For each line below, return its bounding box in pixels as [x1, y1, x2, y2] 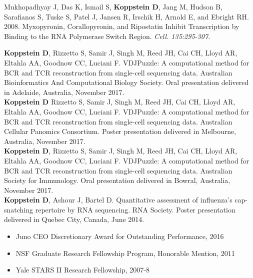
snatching [4, 204, 33, 214]
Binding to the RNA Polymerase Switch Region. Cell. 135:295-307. [4, 30, 210, 41]
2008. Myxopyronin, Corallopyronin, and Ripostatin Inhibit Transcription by [4, 21, 239, 31]
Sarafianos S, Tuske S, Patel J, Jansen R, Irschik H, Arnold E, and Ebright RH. [4, 11, 249, 21]
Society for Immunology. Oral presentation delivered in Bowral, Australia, [4, 175, 230, 185]
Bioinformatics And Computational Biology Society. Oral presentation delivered [4, 77, 249, 87]
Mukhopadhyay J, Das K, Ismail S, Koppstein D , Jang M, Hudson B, [4, 1, 223, 11]
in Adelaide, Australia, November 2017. [4, 86, 124, 97]
